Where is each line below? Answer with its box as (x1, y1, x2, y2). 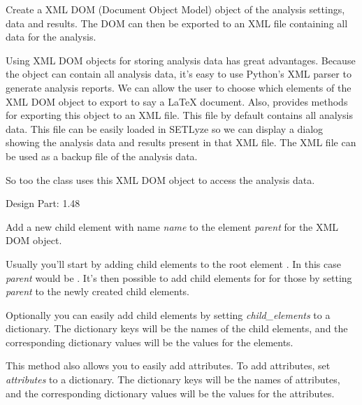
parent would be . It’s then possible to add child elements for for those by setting (6, 270, 352, 285)
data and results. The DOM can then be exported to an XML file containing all (6, 15, 348, 30)
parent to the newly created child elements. (6, 284, 189, 299)
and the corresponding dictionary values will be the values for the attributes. (6, 385, 335, 400)
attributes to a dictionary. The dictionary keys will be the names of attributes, (6, 372, 340, 387)
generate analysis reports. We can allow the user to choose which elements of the (6, 80, 352, 94)
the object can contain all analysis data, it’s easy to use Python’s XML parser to (6, 66, 352, 81)
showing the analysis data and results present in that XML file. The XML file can (6, 135, 356, 150)
